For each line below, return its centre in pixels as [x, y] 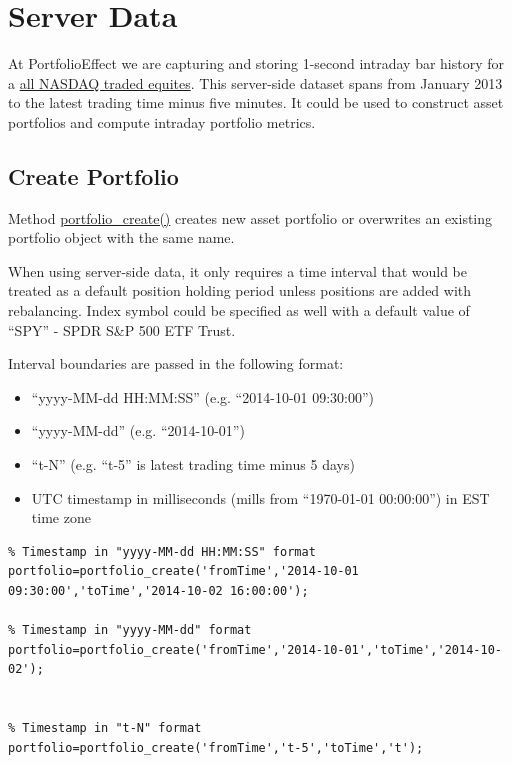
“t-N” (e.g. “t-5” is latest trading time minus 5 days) [193, 464]
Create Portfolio [93, 175]
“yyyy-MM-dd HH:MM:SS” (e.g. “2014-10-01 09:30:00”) [203, 396]
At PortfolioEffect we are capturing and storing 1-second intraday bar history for [256, 63]
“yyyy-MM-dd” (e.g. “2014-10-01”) [138, 430]
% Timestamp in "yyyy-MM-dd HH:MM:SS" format [162, 551]
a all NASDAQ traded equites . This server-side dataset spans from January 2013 [255, 82]
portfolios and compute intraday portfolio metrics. [162, 121]
